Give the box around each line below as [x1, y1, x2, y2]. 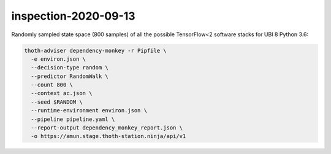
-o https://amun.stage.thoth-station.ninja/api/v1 [31, 133, 186, 140]
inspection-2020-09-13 [11, 9, 135, 23]
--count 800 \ [31, 82, 74, 88]
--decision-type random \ [31, 64, 108, 71]
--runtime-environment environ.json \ [31, 107, 147, 114]
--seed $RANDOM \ [31, 98, 83, 106]
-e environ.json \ [31, 55, 86, 63]
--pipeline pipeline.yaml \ [31, 115, 115, 123]
